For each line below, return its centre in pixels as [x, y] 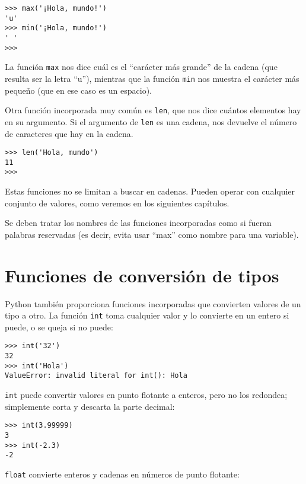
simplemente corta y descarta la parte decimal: [90, 406]
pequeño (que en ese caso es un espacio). [78, 90]
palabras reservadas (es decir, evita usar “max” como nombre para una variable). [152, 234]
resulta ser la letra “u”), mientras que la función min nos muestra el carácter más [152, 78]
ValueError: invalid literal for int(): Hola [96, 376]
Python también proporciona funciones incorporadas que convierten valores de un [153, 303]
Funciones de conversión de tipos [142, 275]
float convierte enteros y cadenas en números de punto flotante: [122, 474]
